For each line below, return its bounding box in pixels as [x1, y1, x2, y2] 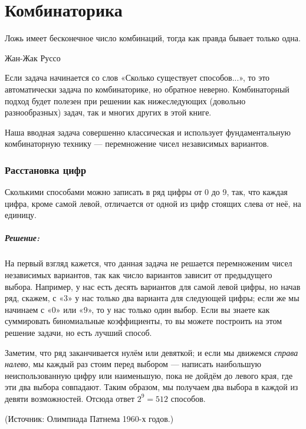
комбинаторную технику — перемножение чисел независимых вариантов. [5, 137, 269, 150]
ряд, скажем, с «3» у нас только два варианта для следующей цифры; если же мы [5, 292, 300, 304]
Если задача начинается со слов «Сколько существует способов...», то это [5, 71, 270, 84]
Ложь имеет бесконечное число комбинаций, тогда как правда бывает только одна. [5, 32, 301, 44]
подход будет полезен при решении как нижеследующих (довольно [5, 94, 246, 107]
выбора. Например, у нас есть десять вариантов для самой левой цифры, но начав [5, 280, 301, 292]
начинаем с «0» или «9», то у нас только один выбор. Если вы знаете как [5, 303, 270, 315]
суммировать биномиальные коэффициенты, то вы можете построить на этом [5, 315, 282, 327]
